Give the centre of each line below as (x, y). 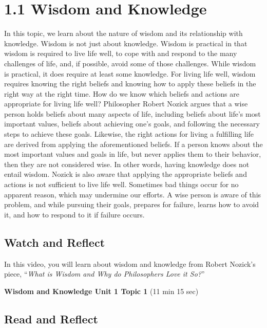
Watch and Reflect (55, 242)
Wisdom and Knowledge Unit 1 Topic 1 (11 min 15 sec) (101, 291)
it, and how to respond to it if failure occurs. (74, 214)
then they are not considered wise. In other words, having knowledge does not (127, 164)
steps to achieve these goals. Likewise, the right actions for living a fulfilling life (129, 134)
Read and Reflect (51, 318)
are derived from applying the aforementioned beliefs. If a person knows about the (133, 144)
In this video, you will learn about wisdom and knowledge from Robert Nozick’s (130, 263)
